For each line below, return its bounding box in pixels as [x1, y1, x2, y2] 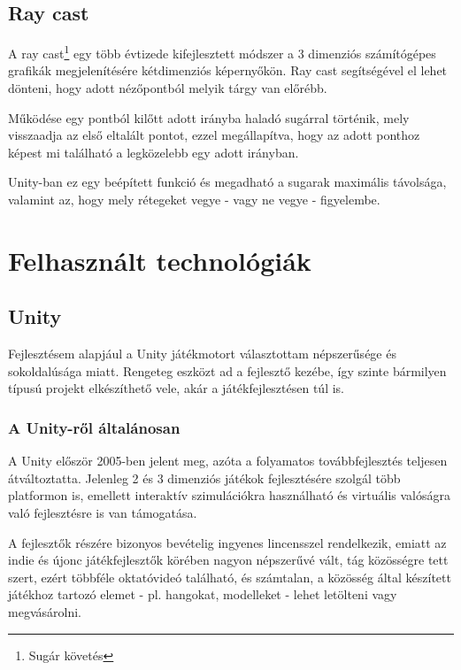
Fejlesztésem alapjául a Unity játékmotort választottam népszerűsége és [8, 344, 396, 363]
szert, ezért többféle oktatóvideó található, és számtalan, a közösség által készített [8, 567, 451, 586]
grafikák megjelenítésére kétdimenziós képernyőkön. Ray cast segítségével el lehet [8, 61, 448, 80]
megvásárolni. [8, 602, 81, 620]
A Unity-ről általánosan [8, 416, 181, 438]
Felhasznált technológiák [8, 242, 311, 278]
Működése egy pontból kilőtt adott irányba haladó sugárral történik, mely [8, 108, 410, 127]
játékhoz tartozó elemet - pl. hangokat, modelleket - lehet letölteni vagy [8, 585, 397, 604]
